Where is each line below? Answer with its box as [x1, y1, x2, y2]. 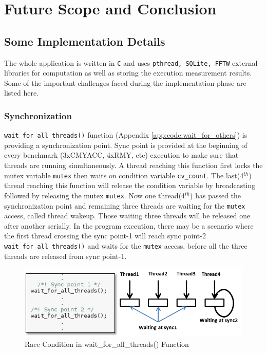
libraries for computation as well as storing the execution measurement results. [4, 67, 252, 78]
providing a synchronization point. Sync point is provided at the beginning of [4, 139, 247, 150]
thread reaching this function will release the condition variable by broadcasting [4, 180, 256, 191]
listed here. [4, 87, 39, 98]
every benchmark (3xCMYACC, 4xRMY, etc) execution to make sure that [4, 150, 239, 160]
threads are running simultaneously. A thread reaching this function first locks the [4, 160, 263, 171]
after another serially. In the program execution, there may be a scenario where [4, 220, 254, 231]
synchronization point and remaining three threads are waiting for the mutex [4, 200, 245, 211]
